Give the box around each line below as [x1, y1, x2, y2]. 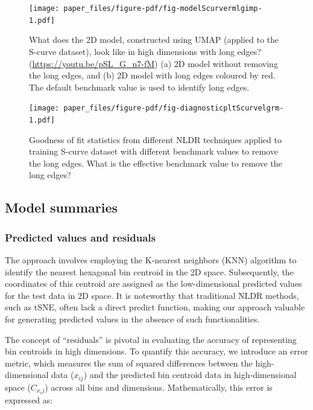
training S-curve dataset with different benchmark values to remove [29, 145, 278, 158]
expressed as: [5, 393, 53, 406]
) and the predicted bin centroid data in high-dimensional [83, 368, 297, 381]
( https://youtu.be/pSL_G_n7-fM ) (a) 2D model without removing [29, 57, 278, 69]
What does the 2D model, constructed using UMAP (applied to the [29, 33, 279, 46]
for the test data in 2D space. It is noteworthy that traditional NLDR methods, [5, 289, 299, 301]
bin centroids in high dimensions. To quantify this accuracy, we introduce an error [5, 345, 308, 357]
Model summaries [5, 198, 118, 217]
